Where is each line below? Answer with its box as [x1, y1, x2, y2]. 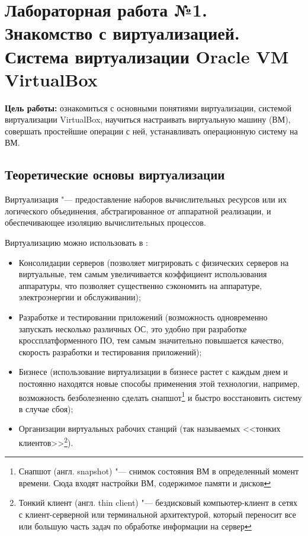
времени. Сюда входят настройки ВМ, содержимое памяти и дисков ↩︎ [18, 476, 271, 489]
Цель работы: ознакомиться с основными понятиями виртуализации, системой [5, 101, 292, 114]
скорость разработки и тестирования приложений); [18, 345, 202, 358]
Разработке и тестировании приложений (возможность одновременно [18, 311, 268, 323]
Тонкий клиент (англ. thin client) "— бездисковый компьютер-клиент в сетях [18, 496, 297, 509]
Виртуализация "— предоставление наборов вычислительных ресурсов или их [5, 193, 287, 206]
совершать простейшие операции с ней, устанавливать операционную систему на [5, 124, 298, 137]
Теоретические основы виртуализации [5, 165, 225, 184]
